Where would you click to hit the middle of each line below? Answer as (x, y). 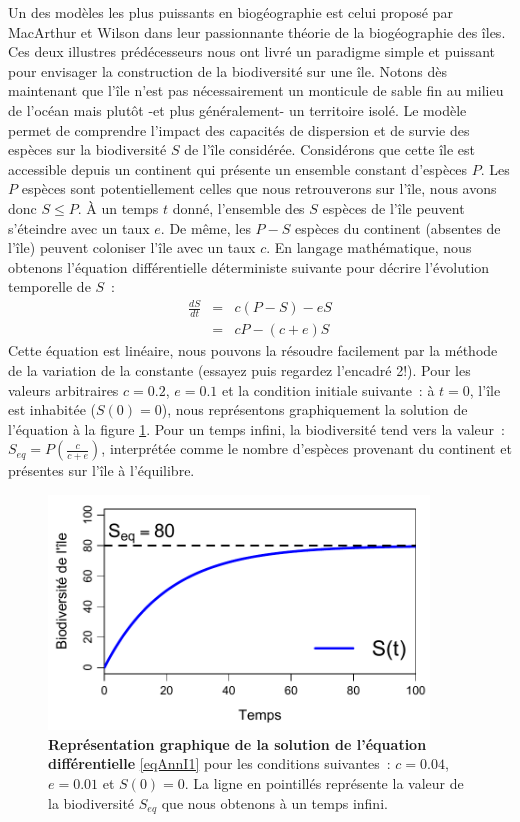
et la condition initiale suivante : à (328, 389)
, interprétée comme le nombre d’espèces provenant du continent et (306, 448)
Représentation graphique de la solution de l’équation (237, 743)
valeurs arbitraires (63, 389)
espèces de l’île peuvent (393, 207)
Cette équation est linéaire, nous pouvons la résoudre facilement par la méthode (253, 350)
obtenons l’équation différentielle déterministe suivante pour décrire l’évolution (249, 266)
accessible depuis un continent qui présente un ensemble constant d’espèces (238, 168)
